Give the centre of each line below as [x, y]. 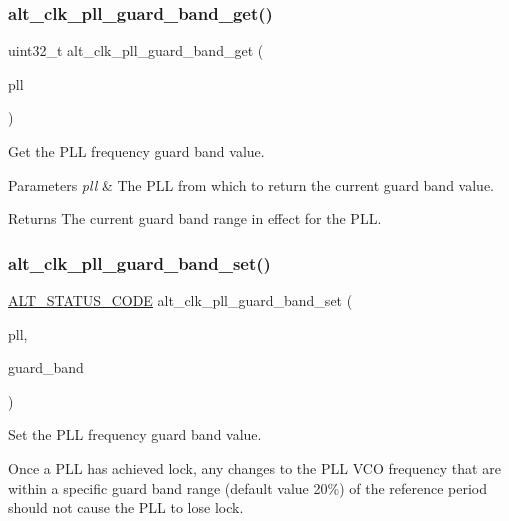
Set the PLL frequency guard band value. [135, 434]
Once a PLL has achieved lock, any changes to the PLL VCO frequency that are [254, 467]
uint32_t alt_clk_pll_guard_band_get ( [136, 50]
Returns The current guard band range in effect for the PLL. [195, 218]
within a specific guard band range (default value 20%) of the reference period [248, 487]
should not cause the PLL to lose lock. [126, 507]
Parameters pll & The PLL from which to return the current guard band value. [251, 184]
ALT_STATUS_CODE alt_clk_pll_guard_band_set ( [180, 300]
